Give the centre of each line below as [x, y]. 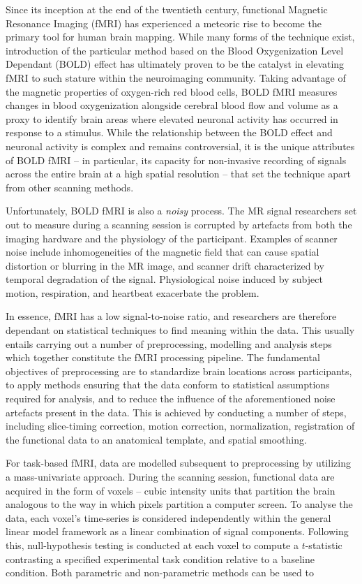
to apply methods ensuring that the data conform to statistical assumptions [168, 385]
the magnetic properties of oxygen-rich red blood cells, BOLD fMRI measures [172, 91]
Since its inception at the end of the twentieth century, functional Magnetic [167, 9]
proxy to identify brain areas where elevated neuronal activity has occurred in [172, 118]
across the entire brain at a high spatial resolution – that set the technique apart [178, 174]
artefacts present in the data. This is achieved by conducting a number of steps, [176, 412]
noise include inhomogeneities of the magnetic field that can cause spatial [163, 252]
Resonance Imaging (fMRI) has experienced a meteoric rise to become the [164, 23]
